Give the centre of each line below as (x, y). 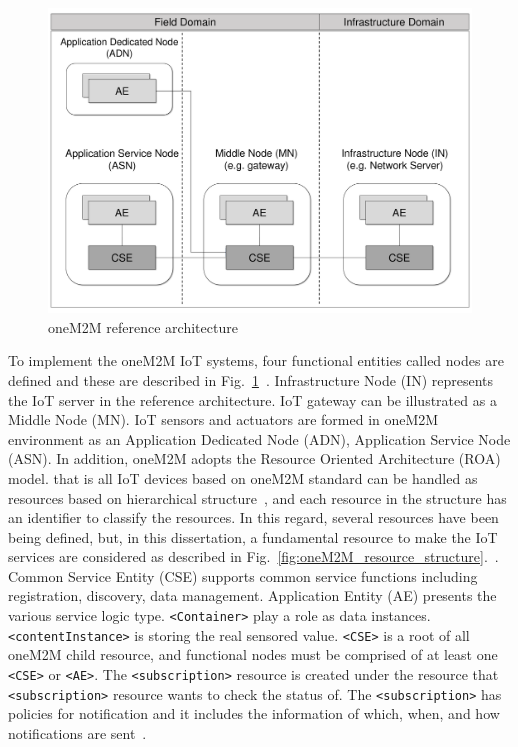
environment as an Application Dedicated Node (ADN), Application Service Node (259, 438)
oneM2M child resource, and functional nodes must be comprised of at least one (253, 654)
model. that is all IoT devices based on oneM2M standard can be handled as (243, 477)
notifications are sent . (77, 732)
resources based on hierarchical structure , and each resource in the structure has (257, 497)
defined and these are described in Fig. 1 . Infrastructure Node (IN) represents (251, 379)
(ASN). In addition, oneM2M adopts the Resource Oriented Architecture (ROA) (254, 458)
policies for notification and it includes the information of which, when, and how (254, 713)
